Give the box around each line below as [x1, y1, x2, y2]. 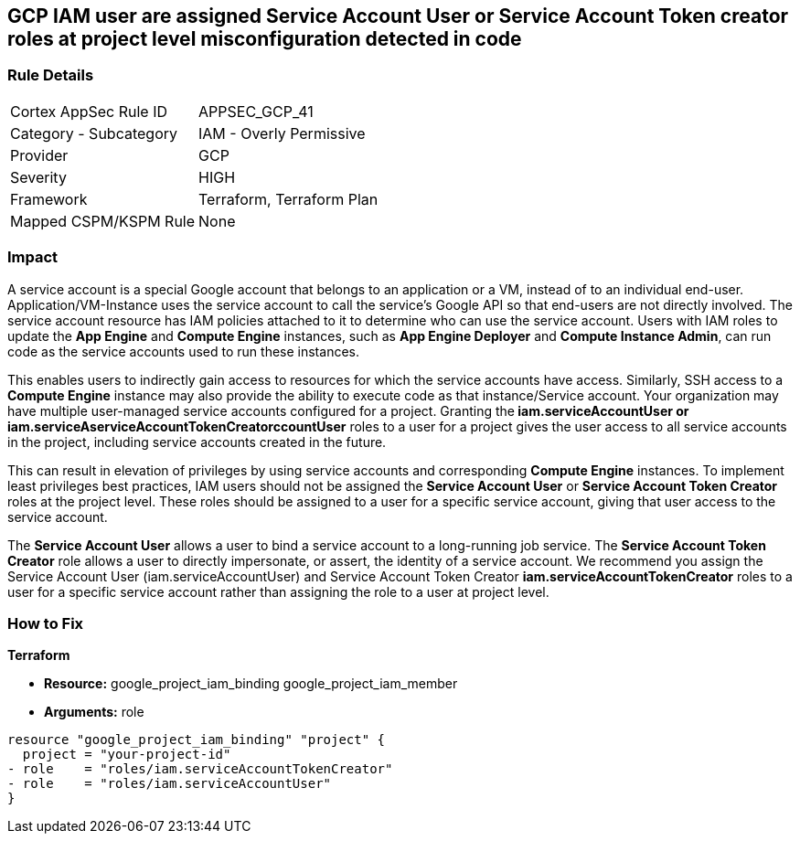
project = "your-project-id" [22, 747, 231, 762]
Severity [10, 167, 67, 186]
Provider [10, 145, 69, 165]
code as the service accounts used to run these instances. [7, 343, 359, 359]
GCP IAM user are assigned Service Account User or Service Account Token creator [7, 5, 789, 27]
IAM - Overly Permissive [198, 123, 366, 143]
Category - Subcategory [10, 123, 177, 143]
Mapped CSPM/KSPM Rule [10, 211, 196, 230]
